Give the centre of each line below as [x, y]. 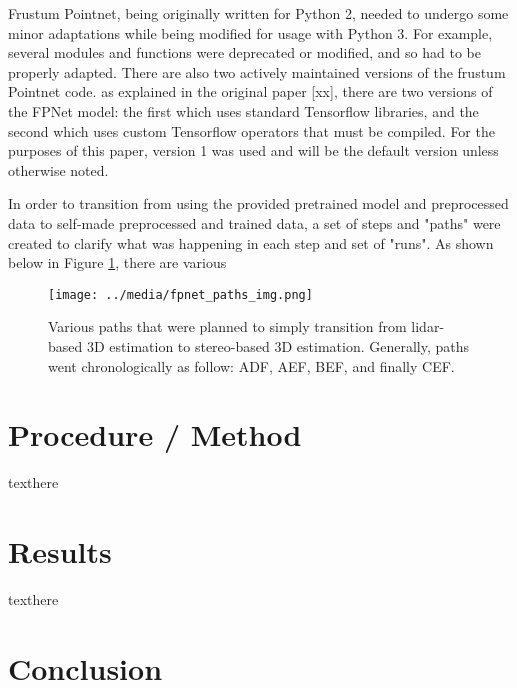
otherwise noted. [58, 169]
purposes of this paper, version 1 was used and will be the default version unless [253, 150]
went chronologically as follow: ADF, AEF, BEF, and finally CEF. [251, 365]
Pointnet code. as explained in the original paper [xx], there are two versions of [250, 91]
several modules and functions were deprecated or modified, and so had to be [244, 52]
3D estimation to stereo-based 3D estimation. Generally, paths [278, 345]
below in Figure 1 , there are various [117, 262]
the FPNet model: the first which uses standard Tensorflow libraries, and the [243, 110]
